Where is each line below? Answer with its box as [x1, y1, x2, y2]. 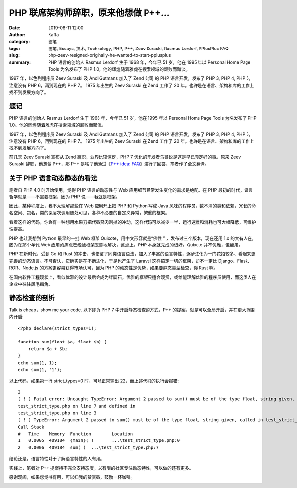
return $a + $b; [28, 346, 68, 351]
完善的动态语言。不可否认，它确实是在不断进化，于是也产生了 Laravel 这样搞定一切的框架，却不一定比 [9, 258, 217, 264]
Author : [9, 31, 26, 37]
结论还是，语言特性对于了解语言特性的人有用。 [9, 456, 105, 462]
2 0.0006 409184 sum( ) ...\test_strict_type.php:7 [18, 444, 159, 450]
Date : [9, 25, 21, 31]
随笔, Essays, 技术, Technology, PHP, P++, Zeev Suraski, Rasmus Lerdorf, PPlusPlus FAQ [48, 45, 229, 51]
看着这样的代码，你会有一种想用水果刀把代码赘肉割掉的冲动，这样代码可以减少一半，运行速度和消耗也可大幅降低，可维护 [9, 219, 256, 225]
